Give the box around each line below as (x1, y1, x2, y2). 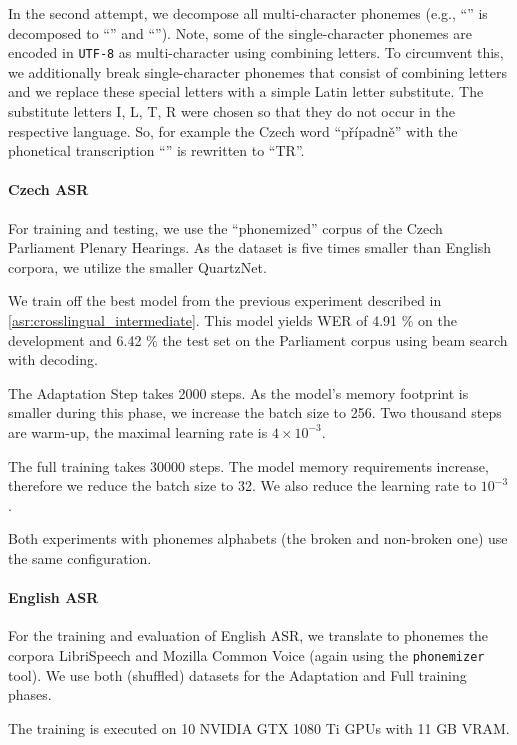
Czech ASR (8, 179, 89, 200)
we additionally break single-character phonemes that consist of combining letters (8, 61, 508, 82)
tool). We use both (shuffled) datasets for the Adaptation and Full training (8, 664, 467, 685)
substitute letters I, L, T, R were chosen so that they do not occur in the (8, 101, 455, 122)
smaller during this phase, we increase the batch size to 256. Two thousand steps (8, 402, 502, 423)
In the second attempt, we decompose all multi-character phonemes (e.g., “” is (8, 3, 488, 23)
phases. (8, 684, 52, 705)
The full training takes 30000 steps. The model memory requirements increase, (8, 455, 489, 476)
